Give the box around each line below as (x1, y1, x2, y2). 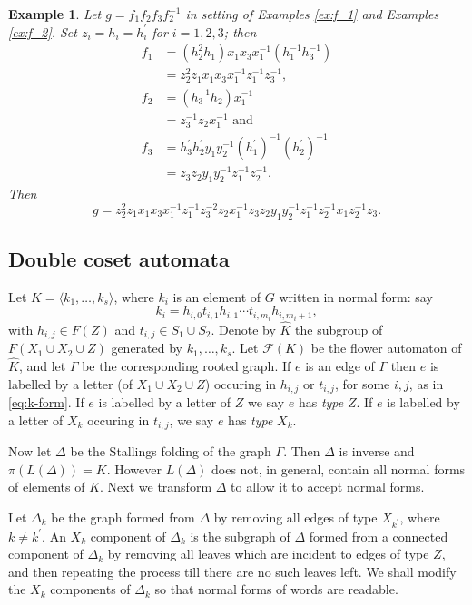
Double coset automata (8, 245, 230, 273)
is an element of (172, 287, 261, 306)
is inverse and (339, 442, 415, 461)
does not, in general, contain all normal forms (211, 459, 466, 478)
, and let (18, 356, 66, 376)
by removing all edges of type (213, 507, 378, 526)
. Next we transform (100, 477, 212, 496)
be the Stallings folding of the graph (70, 442, 271, 461)
